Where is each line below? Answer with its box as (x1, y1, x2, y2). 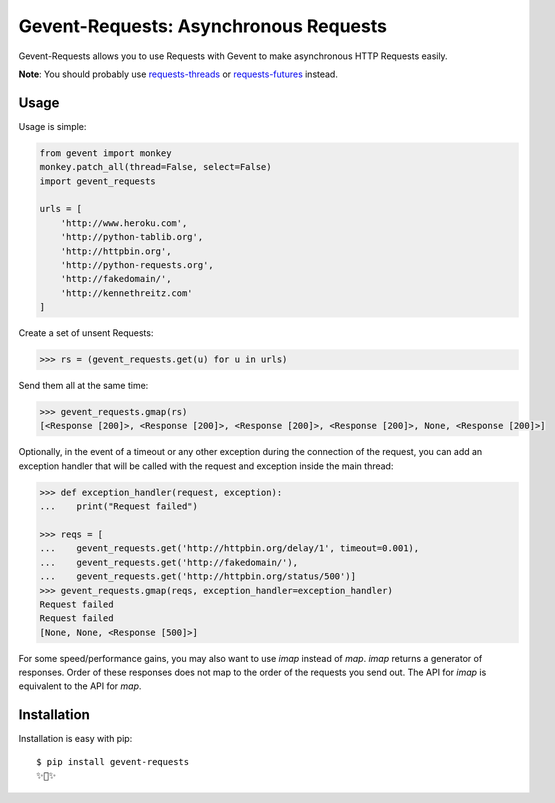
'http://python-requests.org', (60, 259, 214, 270)
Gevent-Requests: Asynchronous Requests (18, 15, 387, 37)
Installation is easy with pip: (18, 733, 133, 745)
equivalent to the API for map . (18, 680, 142, 692)
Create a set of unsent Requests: (18, 327, 154, 339)
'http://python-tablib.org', (60, 231, 204, 243)
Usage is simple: (18, 120, 87, 132)
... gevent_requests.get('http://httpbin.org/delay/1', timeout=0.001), (39, 543, 420, 554)
